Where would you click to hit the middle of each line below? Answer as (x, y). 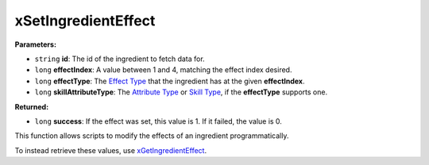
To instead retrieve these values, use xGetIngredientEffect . (110, 150)
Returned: (32, 106)
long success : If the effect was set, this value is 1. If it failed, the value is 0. (158, 121)
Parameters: (36, 44)
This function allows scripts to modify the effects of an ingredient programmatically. (152, 136)
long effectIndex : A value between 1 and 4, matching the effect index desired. (163, 70)
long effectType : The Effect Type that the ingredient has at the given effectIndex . (170, 81)
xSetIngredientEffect (85, 21)
